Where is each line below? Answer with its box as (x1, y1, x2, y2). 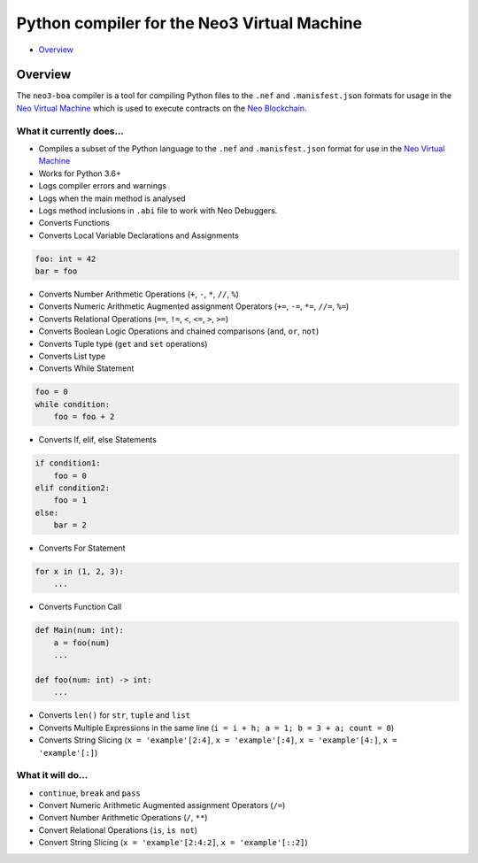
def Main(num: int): (35, 625, 124, 636)
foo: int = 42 (35, 253, 96, 264)
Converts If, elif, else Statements (38, 435, 157, 445)
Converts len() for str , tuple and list (38, 710, 190, 720)
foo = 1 (53, 496, 88, 505)
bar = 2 (53, 520, 88, 530)
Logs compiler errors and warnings (38, 181, 167, 191)
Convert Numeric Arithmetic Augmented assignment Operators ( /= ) (38, 800, 286, 811)
